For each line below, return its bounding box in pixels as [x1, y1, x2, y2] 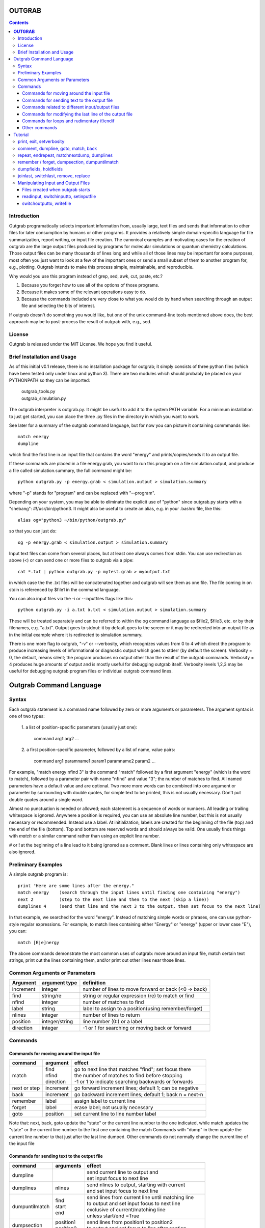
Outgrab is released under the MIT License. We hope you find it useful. [9, 341, 152, 347]
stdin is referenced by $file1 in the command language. [9, 586, 120, 592]
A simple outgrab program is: [9, 871, 68, 877]
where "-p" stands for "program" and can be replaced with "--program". [9, 490, 156, 496]
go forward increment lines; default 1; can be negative [74, 1085, 199, 1091]
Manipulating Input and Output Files [18, 180, 90, 186]
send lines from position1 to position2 [86, 1219, 173, 1226]
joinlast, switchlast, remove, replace [18, 173, 90, 179]
